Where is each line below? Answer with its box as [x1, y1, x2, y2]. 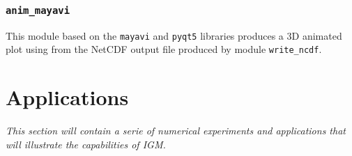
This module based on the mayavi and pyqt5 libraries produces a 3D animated [6, 28, 342, 42]
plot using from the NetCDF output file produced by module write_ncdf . [6, 42, 322, 56]
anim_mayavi [6, 4, 70, 16]
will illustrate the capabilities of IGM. [6, 136, 166, 151]
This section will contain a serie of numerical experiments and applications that [6, 123, 346, 138]
